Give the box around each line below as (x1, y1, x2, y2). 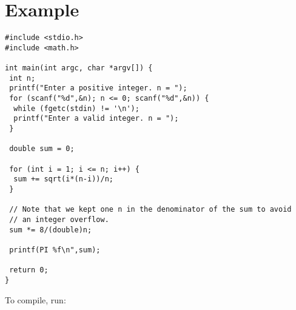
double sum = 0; (9, 144, 75, 153)
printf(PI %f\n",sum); (9, 245, 101, 254)
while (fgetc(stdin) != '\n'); (13, 104, 140, 113)
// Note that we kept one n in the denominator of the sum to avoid (9, 205, 292, 214)
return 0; (9, 266, 49, 275)
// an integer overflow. (9, 215, 109, 224)
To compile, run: (5, 293, 66, 306)
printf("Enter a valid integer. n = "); (13, 114, 179, 123)
